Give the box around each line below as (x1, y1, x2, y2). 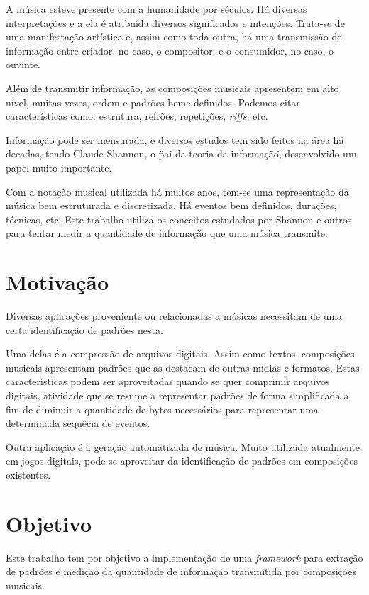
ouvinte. (6, 57, 41, 72)
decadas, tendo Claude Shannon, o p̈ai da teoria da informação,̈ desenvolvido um (6, 146, 357, 161)
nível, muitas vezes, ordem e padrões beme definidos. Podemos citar (6, 94, 300, 109)
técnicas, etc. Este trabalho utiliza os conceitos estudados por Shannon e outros (6, 211, 352, 226)
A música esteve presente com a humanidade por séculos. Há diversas (6, 1, 307, 16)
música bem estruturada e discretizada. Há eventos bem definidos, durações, (6, 198, 337, 213)
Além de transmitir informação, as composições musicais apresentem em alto (6, 80, 339, 95)
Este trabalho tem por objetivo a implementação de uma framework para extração (6, 550, 363, 565)
